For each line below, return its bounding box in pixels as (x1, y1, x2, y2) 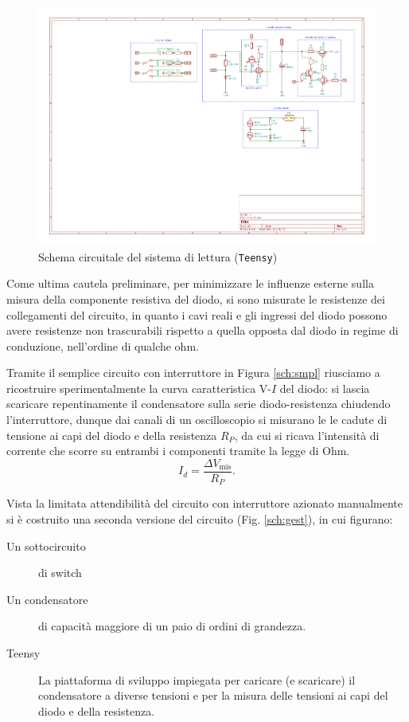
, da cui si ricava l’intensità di (234, 426, 380, 443)
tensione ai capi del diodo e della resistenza (6, 426, 217, 443)
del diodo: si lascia (279, 379, 370, 396)
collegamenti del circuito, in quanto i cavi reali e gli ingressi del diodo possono (6, 306, 388, 323)
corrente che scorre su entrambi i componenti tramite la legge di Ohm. (6, 442, 350, 459)
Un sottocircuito (6, 537, 86, 554)
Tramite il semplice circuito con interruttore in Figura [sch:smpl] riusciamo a (6, 364, 380, 381)
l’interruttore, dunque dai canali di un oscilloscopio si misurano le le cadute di (6, 411, 388, 428)
